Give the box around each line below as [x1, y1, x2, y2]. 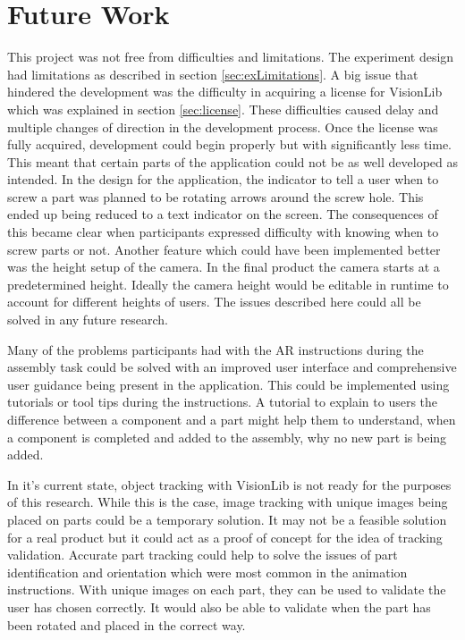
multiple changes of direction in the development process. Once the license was [7, 117, 438, 136]
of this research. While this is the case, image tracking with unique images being [7, 493, 448, 511]
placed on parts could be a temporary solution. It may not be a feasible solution [7, 509, 447, 528]
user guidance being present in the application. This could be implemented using [7, 375, 450, 393]
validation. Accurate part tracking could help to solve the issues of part [7, 545, 398, 564]
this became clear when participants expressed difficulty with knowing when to [7, 223, 439, 241]
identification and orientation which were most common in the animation [7, 562, 408, 581]
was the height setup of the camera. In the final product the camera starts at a [7, 257, 440, 276]
